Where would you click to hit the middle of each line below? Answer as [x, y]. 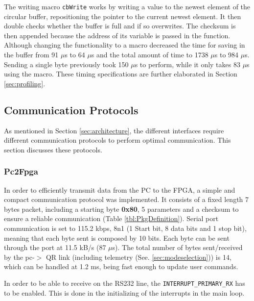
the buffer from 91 [31, 55]
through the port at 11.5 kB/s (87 [55, 247]
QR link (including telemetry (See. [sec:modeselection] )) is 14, [139, 257]
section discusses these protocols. [53, 149]
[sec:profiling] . [25, 83]
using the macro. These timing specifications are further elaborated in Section [121, 74]
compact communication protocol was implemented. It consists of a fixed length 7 [127, 199]
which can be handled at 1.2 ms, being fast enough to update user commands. [121, 266]
